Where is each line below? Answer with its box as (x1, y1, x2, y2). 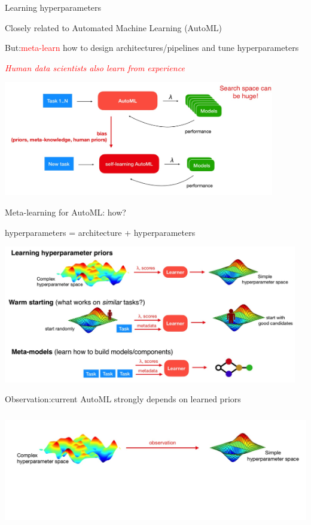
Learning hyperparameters (5, 1, 102, 13)
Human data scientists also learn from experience (5, 61, 185, 74)
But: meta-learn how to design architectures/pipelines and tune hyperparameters (5, 41, 299, 54)
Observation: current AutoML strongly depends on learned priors (5, 393, 241, 405)
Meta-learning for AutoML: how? (5, 205, 126, 218)
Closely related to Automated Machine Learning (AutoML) (5, 21, 222, 34)
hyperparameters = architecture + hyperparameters (5, 226, 196, 238)
